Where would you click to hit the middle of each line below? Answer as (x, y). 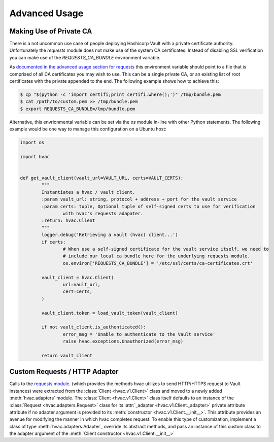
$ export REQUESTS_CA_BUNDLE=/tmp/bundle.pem (78, 109)
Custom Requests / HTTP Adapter (64, 372)
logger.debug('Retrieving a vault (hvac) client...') (110, 235)
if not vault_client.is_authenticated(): (94, 327)
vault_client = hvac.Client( (78, 277)
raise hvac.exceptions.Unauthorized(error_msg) (123, 342)
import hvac (35, 157)
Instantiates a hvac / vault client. (88, 192)
